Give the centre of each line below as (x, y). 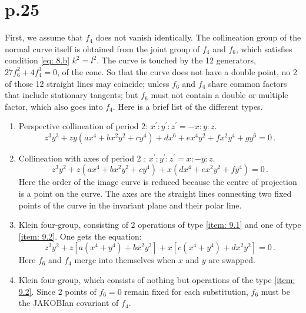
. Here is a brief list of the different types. (188, 106)
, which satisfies (264, 48)
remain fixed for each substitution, (186, 291)
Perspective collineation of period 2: (83, 126)
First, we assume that (44, 37)
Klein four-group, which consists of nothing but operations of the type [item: (157, 280)
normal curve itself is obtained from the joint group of (102, 48)
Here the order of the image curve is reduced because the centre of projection (158, 182)
